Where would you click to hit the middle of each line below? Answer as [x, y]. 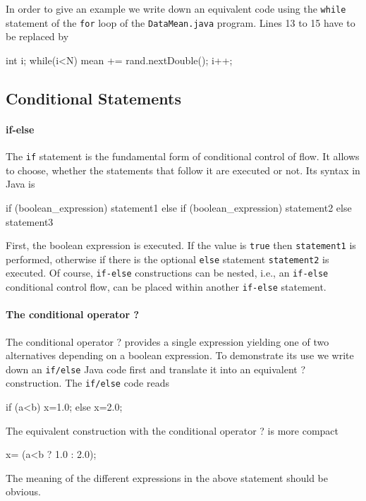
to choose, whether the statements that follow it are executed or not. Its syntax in [183, 170]
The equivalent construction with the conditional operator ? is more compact [172, 430]
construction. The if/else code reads [87, 383]
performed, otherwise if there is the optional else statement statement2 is [167, 259]
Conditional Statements [93, 98]
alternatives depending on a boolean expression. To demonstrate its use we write [180, 355]
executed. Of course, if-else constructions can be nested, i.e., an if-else [167, 273]
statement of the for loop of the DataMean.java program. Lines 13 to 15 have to [181, 22]
